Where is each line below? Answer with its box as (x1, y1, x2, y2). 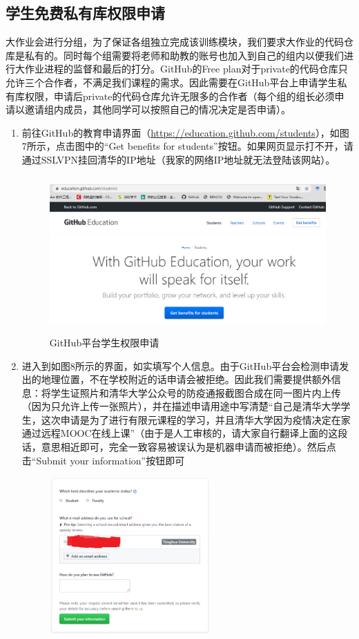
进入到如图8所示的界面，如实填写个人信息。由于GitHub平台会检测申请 (21, 358, 340, 373)
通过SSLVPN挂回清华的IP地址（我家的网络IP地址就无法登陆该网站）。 (21, 152, 336, 166)
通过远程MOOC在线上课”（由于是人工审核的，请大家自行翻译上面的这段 (21, 426, 348, 440)
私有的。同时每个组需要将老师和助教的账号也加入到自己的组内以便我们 (24, 48, 344, 62)
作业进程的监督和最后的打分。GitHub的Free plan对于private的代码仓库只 (24, 61, 348, 76)
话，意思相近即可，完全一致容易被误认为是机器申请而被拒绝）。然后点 (21, 440, 336, 454)
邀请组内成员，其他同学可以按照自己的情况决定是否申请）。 (24, 102, 291, 117)
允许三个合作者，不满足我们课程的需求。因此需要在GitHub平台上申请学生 (6, 75, 338, 89)
